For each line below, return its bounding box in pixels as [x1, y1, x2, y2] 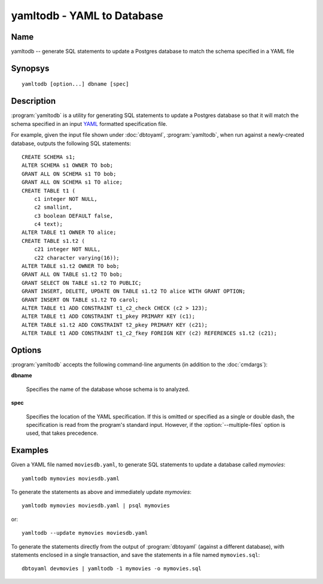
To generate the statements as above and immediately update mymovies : [11, 489, 191, 496]
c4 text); [33, 221, 63, 228]
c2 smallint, [33, 204, 72, 211]
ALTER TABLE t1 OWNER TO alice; [22, 229, 117, 236]
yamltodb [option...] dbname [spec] [22, 81, 129, 88]
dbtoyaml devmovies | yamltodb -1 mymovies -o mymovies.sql [22, 565, 202, 572]
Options [11, 345, 42, 355]
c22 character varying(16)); [33, 254, 120, 261]
